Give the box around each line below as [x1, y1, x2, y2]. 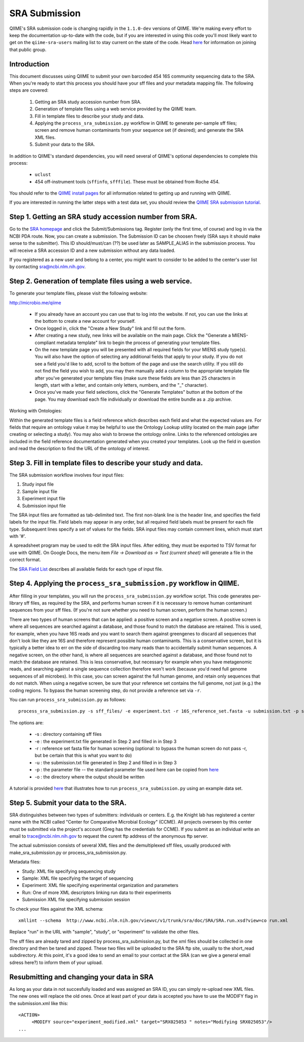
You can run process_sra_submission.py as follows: [9, 697, 126, 703]
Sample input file [22, 488, 58, 494]
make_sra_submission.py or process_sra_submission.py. [9, 849, 127, 855]
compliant [34, 340, 56, 346]
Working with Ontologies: [9, 408, 62, 414]
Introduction [9, 60, 50, 68]
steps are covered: [9, 87, 49, 93]
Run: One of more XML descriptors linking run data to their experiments [22, 889, 172, 896]
